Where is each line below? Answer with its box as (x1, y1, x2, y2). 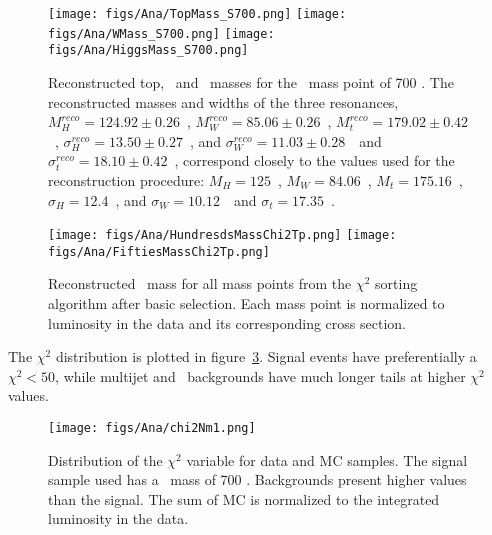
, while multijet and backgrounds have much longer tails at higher (55, 365, 466, 386)
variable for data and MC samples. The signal (186, 449, 468, 470)
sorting (375, 273, 418, 294)
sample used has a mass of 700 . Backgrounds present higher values (48, 469, 467, 490)
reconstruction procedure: (48, 169, 205, 190)
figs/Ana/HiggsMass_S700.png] (48, 43, 249, 58)
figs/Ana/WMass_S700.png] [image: (48, 26, 275, 41)
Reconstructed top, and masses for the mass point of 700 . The (48, 71, 454, 92)
